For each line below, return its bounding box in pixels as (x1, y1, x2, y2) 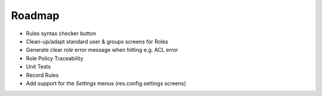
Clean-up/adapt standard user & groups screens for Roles (26, 38, 168, 45)
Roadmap (11, 9, 60, 22)
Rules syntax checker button (26, 30, 97, 37)
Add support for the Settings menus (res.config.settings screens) (26, 79, 186, 86)
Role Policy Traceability (26, 54, 83, 62)
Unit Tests (26, 63, 51, 70)
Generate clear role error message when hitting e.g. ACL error (26, 47, 178, 54)
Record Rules (26, 72, 59, 79)
